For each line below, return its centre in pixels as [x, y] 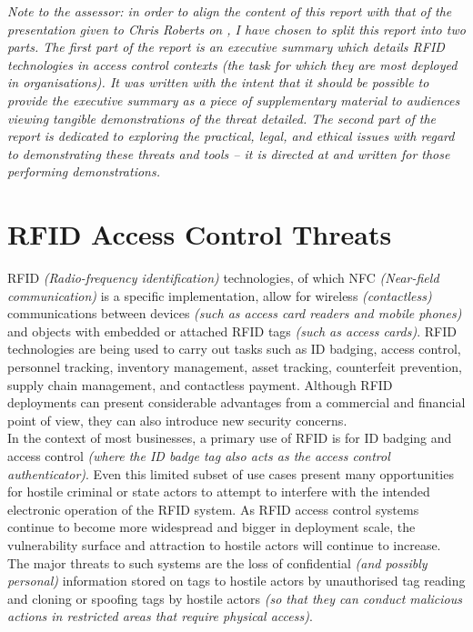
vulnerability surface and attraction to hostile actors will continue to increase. [224, 544]
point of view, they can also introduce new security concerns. [177, 420]
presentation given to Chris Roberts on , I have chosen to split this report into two [236, 29]
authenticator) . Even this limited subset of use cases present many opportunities [231, 473]
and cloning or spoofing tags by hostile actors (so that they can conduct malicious [235, 598]
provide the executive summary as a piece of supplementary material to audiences [234, 100]
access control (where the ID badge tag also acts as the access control [199, 456]
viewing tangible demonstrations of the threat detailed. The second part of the [222, 118]
